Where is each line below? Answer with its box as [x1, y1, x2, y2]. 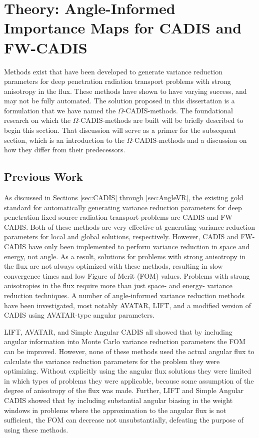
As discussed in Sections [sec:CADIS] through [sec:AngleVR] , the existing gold [4, 192, 243, 203]
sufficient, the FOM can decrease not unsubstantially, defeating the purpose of [4, 415, 244, 425]
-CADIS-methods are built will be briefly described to [78, 115, 243, 125]
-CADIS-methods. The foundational [123, 105, 233, 115]
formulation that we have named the [4, 105, 116, 115]
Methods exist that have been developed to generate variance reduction [4, 66, 222, 76]
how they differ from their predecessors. [4, 144, 125, 155]
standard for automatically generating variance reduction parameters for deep [4, 202, 242, 212]
